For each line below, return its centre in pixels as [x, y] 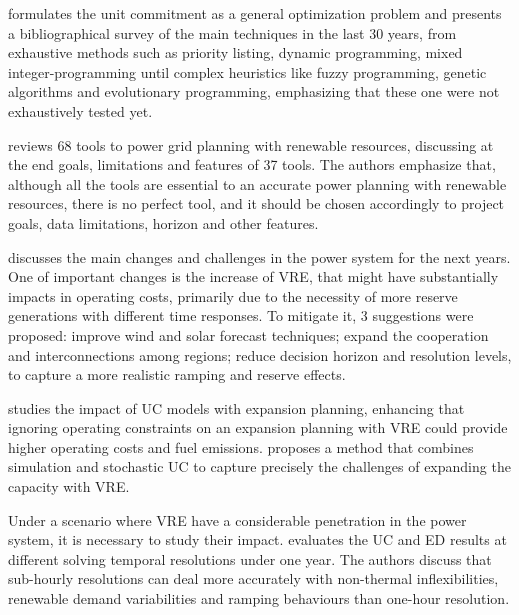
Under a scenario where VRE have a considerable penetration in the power [237, 519]
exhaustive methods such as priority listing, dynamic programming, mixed [235, 52]
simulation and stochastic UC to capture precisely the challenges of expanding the [259, 466]
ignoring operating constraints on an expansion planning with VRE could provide [258, 427]
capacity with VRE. [69, 486]
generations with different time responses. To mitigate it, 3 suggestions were [241, 315]
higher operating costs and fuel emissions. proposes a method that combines [241, 446]
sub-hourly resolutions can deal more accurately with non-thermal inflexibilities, [253, 578]
